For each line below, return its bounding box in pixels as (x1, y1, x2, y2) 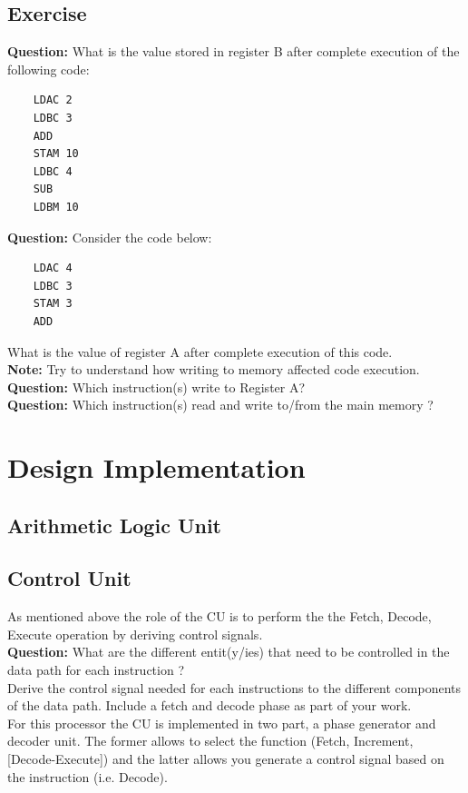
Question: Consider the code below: (7, 227, 212, 246)
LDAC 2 (33, 94, 73, 107)
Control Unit (7, 564, 132, 592)
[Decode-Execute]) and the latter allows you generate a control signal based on (7, 749, 444, 768)
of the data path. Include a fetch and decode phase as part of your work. (7, 696, 412, 715)
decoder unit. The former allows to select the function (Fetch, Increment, (7, 731, 414, 750)
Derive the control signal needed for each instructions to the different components (7, 678, 462, 697)
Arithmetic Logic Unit (7, 510, 221, 539)
